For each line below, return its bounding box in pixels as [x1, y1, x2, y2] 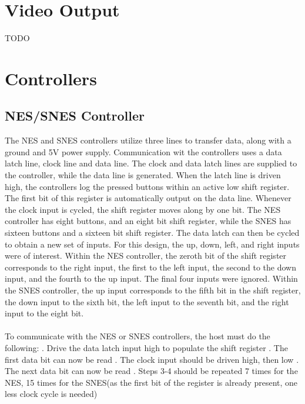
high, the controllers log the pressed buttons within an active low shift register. [5, 180, 290, 192]
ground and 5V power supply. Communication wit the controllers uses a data [5, 145, 282, 158]
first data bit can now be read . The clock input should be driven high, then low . [5, 353, 299, 365]
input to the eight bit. [5, 307, 84, 319]
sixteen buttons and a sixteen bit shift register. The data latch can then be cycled [5, 226, 300, 239]
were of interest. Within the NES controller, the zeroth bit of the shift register [5, 249, 287, 262]
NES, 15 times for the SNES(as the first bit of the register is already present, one [5, 376, 298, 388]
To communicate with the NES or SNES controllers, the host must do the [5, 330, 270, 342]
